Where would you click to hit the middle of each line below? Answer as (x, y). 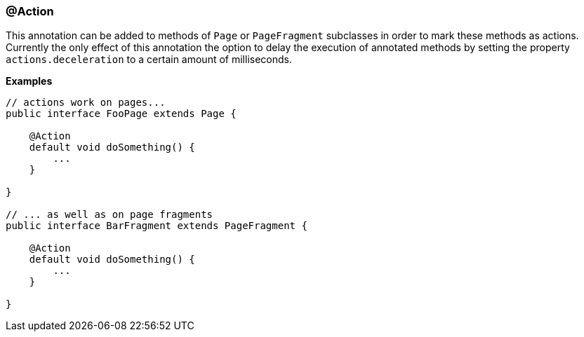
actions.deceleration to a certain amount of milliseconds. (149, 60)
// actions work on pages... (86, 103)
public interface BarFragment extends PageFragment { (157, 226)
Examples (29, 81)
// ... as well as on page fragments (109, 215)
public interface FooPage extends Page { (121, 114)
